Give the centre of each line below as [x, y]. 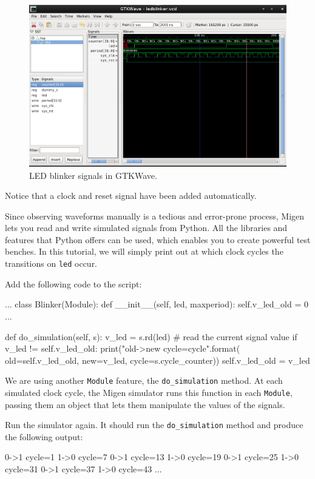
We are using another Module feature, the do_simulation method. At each [144, 380]
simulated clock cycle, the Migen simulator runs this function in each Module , [149, 392]
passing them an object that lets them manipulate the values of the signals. [145, 404]
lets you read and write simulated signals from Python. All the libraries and [146, 228]
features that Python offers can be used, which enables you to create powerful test [158, 239]
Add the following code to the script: [73, 283]
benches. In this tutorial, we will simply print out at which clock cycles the [144, 251]
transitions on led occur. [51, 263]
